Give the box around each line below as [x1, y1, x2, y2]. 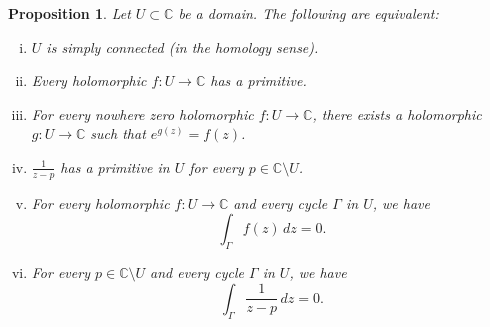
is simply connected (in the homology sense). [46, 36, 319, 57]
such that [90, 123, 146, 144]
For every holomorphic [31, 192, 170, 213]
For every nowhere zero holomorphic [31, 103, 254, 124]
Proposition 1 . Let [8, 3, 131, 23]
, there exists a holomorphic [312, 103, 482, 124]
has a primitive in [60, 156, 170, 177]
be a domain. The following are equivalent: [178, 3, 439, 23]
